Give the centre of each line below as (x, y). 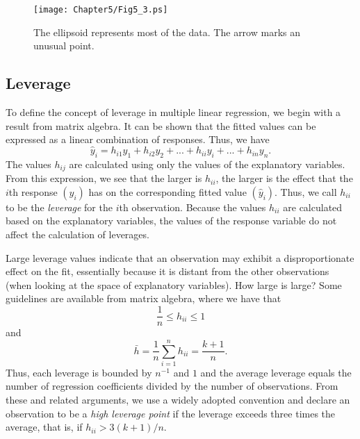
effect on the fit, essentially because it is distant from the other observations (167, 271)
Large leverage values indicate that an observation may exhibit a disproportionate (180, 257)
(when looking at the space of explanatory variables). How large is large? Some (174, 284)
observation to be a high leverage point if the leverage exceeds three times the (171, 413)
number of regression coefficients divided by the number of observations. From (172, 386)
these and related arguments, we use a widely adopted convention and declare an (178, 400)
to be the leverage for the (59, 207)
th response (33, 191)
